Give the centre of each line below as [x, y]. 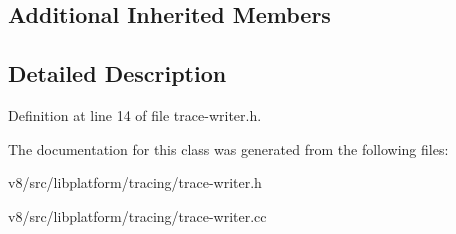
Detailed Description [117, 73]
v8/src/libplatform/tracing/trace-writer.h [135, 182]
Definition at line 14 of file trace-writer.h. [135, 114]
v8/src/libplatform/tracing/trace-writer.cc [137, 215]
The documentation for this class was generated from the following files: [228, 148]
